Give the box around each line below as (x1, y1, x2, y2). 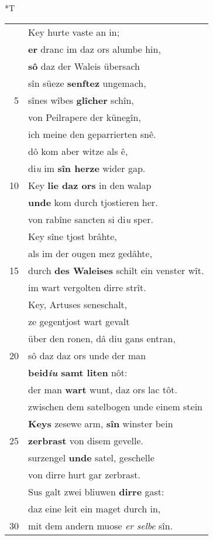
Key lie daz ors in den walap (28, 178, 152, 192)
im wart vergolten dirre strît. (28, 280, 146, 294)
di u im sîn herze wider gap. (28, 161, 146, 175)
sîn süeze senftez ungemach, (28, 76, 146, 90)
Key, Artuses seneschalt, (28, 297, 128, 311)
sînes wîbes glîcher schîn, (28, 93, 134, 107)
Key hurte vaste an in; (28, 25, 120, 39)
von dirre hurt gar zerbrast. (28, 467, 140, 481)
